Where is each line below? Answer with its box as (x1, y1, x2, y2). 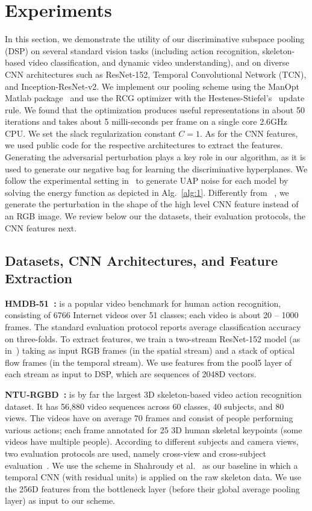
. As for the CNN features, (199, 127, 298, 139)
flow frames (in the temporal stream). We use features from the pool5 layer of (5, 356, 292, 368)
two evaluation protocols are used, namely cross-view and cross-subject (5, 447, 266, 459)
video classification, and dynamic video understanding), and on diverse (28, 56, 290, 69)
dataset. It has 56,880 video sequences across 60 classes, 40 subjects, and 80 (5, 400, 284, 412)
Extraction (5, 269, 73, 287)
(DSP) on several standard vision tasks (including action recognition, (5, 44, 260, 57)
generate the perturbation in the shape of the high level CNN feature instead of (5, 198, 299, 210)
